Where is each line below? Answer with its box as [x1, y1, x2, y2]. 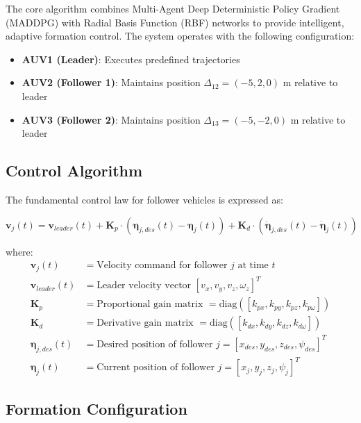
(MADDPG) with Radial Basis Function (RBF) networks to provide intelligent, [6, 15, 344, 29]
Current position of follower [96, 363, 215, 373]
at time [237, 260, 269, 271]
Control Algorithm [6, 160, 143, 181]
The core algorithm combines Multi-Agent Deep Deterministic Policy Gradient [6, 1, 340, 15]
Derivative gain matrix [96, 318, 194, 329]
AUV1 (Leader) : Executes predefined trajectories [22, 51, 240, 66]
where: [6, 244, 33, 258]
